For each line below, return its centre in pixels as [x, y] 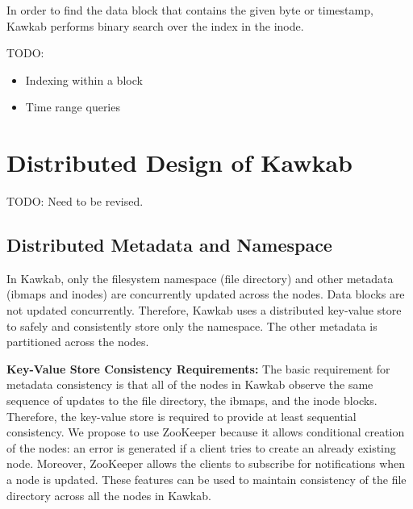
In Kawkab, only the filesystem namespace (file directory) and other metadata [200, 278]
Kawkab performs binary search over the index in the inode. [155, 25]
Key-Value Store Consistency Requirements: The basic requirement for [198, 368]
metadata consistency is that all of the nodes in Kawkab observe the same [190, 384]
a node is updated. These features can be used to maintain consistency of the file [206, 480]
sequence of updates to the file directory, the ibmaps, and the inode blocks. [192, 401]
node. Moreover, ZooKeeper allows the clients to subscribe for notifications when [206, 463]
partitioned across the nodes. [78, 342]
